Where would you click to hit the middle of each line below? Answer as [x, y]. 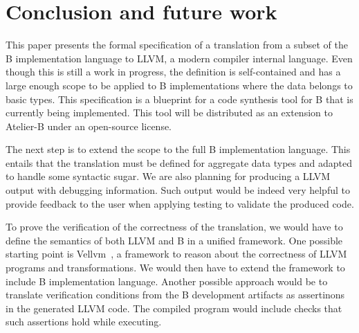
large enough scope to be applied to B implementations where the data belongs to [179, 85]
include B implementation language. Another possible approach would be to [167, 281]
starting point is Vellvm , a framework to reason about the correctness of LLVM [176, 254]
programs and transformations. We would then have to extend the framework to [175, 268]
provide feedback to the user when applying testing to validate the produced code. [180, 203]
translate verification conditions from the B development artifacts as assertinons [175, 295]
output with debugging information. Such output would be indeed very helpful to [178, 190]
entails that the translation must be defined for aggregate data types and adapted [179, 162]
